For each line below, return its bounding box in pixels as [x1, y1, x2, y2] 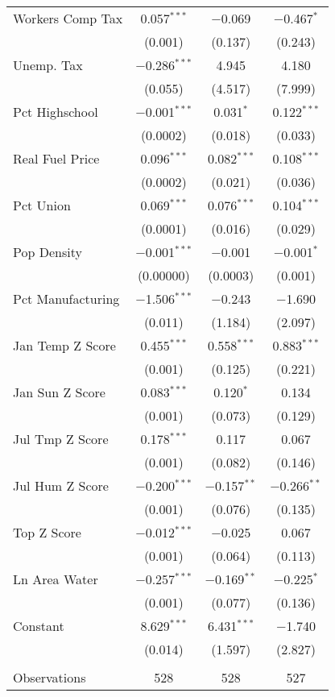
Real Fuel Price [13, 149, 100, 168]
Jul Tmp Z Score [13, 429, 109, 448]
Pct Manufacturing [13, 289, 120, 308]
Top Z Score [13, 523, 81, 541]
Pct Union [13, 196, 71, 214]
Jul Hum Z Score [13, 476, 109, 495]
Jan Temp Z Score [13, 336, 116, 355]
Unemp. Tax [13, 56, 83, 74]
